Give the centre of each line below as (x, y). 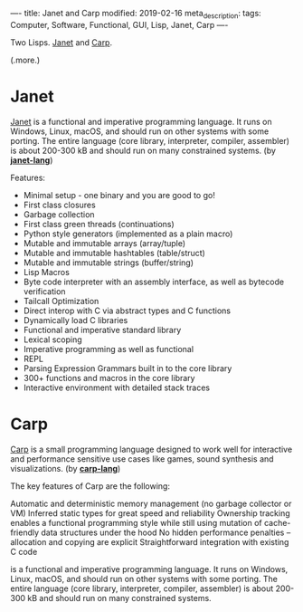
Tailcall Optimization (61, 301)
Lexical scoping (52, 339)
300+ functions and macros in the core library (109, 378)
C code (24, 551)
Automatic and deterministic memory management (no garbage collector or (151, 503)
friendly (25, 532)
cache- (277, 522)
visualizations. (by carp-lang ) (66, 468)
